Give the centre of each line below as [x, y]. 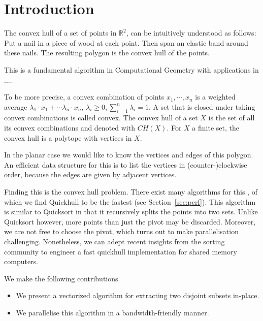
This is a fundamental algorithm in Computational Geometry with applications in [131, 69]
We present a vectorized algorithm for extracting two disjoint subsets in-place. [138, 295]
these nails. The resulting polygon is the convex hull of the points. [107, 53]
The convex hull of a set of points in [60, 33]
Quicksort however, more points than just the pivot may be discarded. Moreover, [130, 221]
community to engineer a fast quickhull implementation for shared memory [121, 251]
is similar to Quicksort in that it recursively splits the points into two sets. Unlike [131, 212]
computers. [21, 261]
